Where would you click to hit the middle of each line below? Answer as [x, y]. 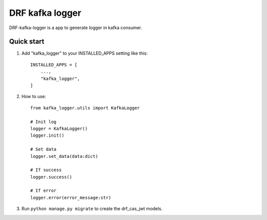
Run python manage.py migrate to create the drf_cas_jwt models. [92, 209]
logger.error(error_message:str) [71, 198]
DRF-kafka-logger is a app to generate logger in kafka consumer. [76, 28]
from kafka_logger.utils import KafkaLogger [85, 108]
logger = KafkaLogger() [59, 128]
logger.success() [51, 177]
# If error [44, 191]
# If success [46, 170]
